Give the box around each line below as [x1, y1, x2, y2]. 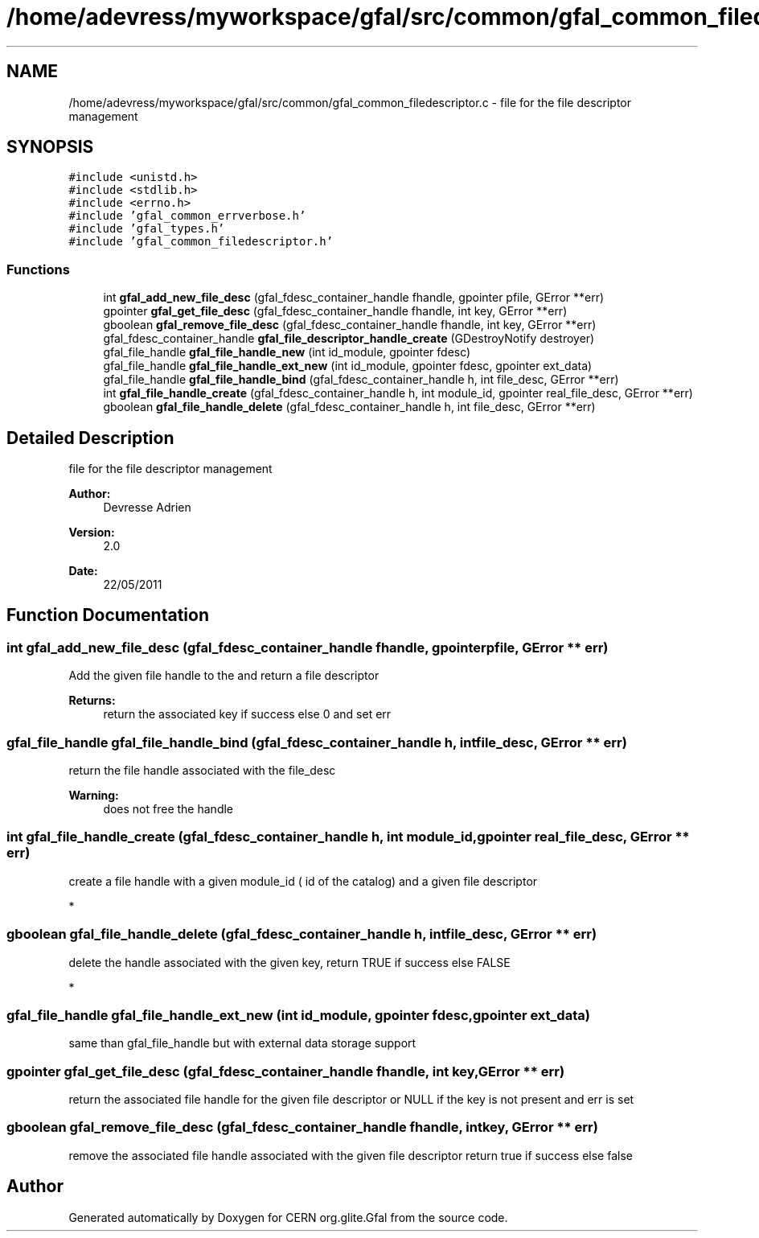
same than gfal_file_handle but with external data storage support [68, 1036, 416, 1051]
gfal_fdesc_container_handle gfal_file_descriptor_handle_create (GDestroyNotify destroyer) [103, 331, 595, 346]
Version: [68, 525, 115, 540]
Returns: [68, 693, 116, 708]
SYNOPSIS [6, 137, 94, 158]
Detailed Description [6, 427, 174, 448]
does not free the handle [103, 802, 234, 816]
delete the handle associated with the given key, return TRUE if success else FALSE [68, 955, 511, 969]
